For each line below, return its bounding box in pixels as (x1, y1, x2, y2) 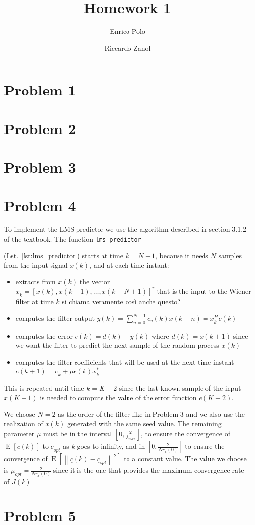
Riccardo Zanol (104, 42, 151, 53)
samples (218, 250, 242, 260)
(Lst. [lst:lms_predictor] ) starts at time (4, 250, 123, 260)
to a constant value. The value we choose (124, 453, 247, 463)
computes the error (15, 330, 73, 340)
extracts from (15, 276, 56, 286)
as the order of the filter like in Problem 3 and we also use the (58, 408, 245, 419)
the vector (79, 276, 110, 286)
